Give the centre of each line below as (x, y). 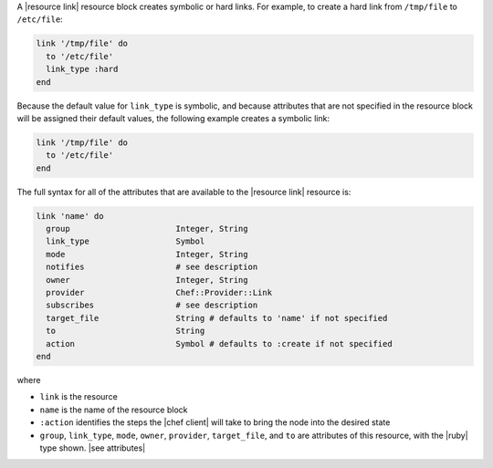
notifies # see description (152, 267)
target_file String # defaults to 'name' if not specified (217, 318)
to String (126, 331)
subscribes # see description (152, 305)
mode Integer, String (147, 254)
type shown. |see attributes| (93, 448)
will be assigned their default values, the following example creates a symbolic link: (173, 118)
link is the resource (79, 397)
